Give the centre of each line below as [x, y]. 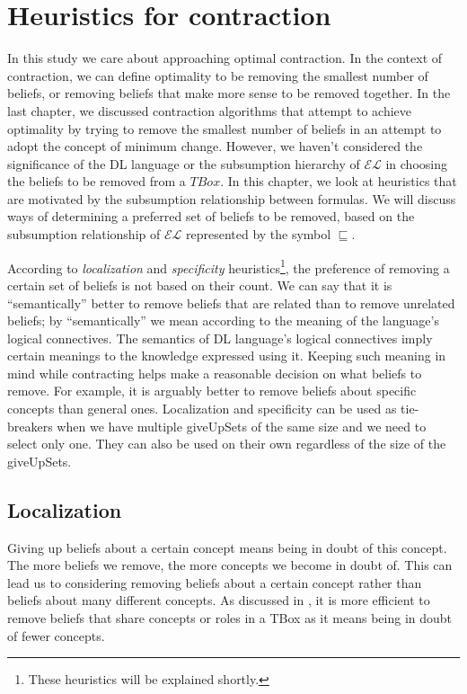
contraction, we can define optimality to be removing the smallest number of [218, 75]
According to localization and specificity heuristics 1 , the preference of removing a [229, 266]
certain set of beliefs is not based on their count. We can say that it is [200, 285]
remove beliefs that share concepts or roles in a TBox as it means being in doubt [230, 618]
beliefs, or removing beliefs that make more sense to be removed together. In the [229, 93]
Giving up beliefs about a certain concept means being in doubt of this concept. [227, 547]
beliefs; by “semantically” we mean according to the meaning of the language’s [223, 320]
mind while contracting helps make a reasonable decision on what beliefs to [215, 373]
